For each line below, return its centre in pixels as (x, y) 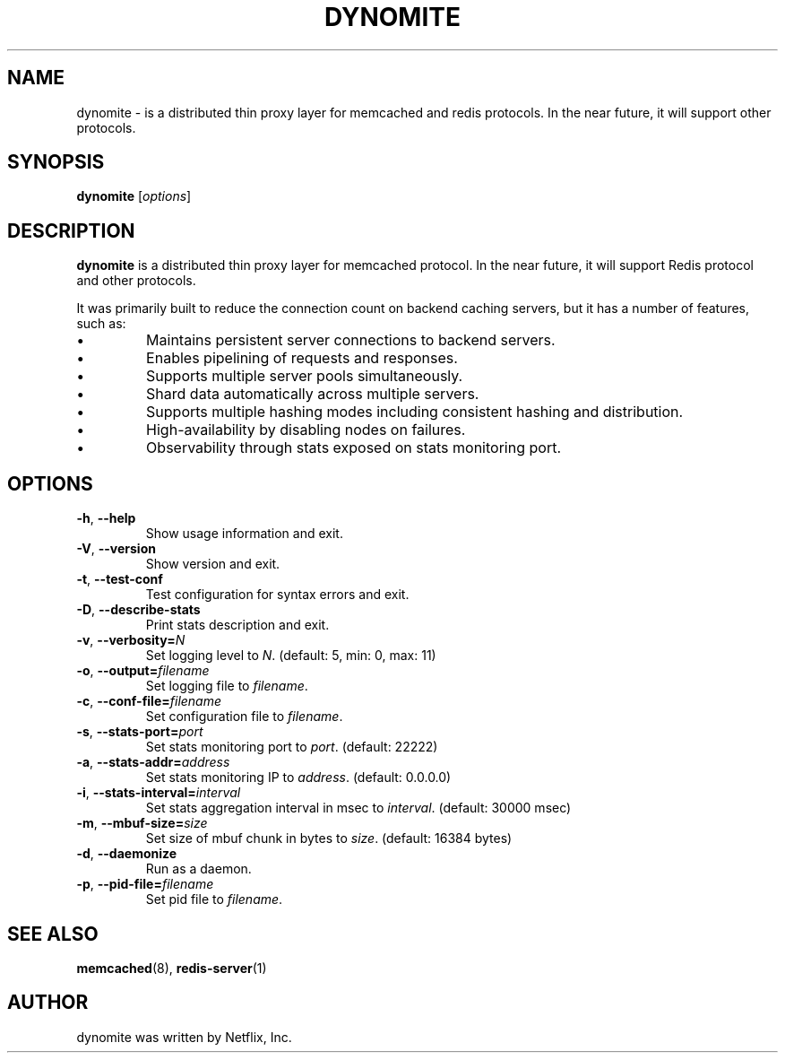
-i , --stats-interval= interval (159, 793)
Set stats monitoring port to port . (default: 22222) (292, 747)
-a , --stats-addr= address (153, 762)
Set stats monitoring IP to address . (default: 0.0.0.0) (298, 778)
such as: (101, 324)
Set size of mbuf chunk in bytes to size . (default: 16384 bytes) (329, 838)
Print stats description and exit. (237, 625)
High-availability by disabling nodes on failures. (306, 430)
